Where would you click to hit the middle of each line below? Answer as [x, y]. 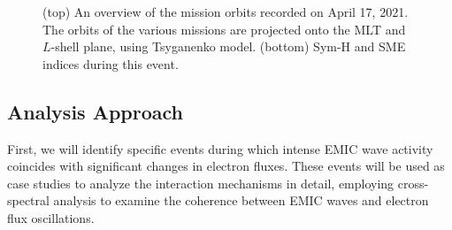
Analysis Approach [95, 111]
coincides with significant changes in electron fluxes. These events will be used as [226, 166]
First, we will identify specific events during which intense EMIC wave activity [220, 148]
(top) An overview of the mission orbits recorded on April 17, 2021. [226, 11]
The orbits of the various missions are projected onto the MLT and [224, 29]
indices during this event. [111, 63]
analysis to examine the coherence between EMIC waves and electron [241, 200]
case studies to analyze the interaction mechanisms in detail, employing [201, 183]
